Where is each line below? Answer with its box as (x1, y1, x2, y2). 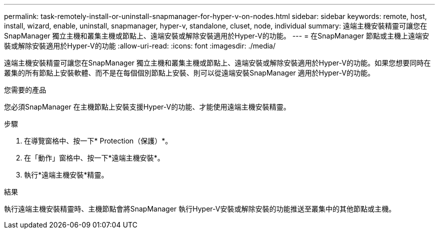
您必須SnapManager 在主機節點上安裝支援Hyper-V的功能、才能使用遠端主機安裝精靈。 (4, 102, 291, 111)
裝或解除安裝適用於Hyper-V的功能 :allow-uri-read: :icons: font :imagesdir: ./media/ (4, 41, 276, 50)
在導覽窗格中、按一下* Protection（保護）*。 (24, 136, 172, 145)
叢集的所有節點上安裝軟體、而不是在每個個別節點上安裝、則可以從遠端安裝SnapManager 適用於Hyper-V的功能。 (4, 68, 375, 77)
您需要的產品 (4, 85, 46, 94)
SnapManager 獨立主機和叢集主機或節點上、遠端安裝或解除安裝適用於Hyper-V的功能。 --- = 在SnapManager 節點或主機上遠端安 (4, 31, 429, 40)
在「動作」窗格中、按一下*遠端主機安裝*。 (24, 153, 165, 162)
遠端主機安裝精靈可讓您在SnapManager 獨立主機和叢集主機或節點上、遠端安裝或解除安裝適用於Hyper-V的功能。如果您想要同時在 (4, 58, 431, 67)
